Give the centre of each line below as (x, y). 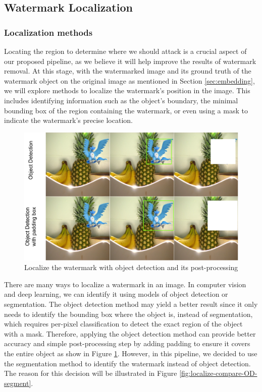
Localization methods (48, 32)
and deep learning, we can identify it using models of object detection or (116, 294)
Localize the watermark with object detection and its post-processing (131, 267)
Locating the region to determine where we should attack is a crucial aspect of (125, 51)
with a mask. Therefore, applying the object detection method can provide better (130, 333)
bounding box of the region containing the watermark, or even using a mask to (126, 110)
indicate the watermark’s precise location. (68, 120)
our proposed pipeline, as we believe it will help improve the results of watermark (130, 61)
